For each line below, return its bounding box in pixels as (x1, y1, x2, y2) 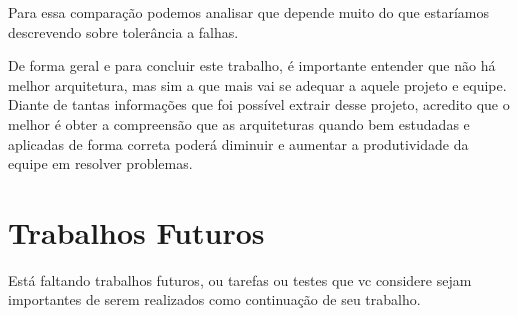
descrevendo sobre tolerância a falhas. (8, 21, 239, 42)
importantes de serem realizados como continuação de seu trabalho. (8, 289, 421, 310)
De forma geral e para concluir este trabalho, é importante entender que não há (8, 55, 496, 76)
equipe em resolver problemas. (8, 153, 193, 174)
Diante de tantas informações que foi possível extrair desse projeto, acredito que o (8, 94, 510, 115)
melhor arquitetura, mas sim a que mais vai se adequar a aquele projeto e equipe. (8, 74, 507, 95)
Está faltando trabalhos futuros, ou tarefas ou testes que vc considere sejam (8, 269, 472, 290)
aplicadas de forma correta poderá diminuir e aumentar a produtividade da (8, 133, 469, 154)
